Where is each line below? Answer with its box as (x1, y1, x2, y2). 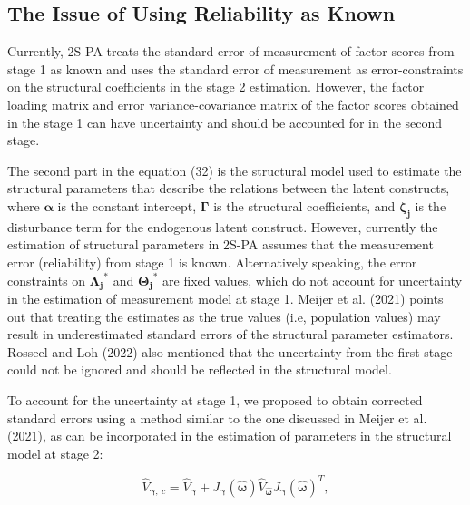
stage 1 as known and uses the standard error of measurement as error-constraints (7, 59, 464, 78)
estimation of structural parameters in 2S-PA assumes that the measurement (7, 235, 434, 254)
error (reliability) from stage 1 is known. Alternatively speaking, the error (7, 252, 417, 271)
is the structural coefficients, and (213, 196, 396, 215)
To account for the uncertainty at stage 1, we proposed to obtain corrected (7, 390, 423, 409)
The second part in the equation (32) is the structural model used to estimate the (7, 160, 462, 180)
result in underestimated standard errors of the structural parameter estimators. (7, 325, 454, 344)
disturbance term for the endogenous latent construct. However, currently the (7, 217, 438, 236)
